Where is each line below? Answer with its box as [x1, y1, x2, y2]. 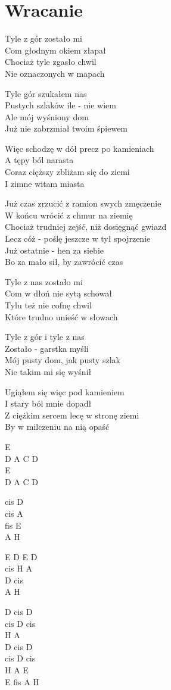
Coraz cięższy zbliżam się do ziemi [5, 166, 130, 178]
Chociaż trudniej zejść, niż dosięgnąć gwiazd [5, 220, 167, 233]
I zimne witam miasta [5, 177, 85, 189]
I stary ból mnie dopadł [5, 397, 92, 410]
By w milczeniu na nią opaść [5, 420, 110, 433]
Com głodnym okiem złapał [5, 43, 106, 56]
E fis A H [5, 675, 39, 688]
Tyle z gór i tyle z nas [5, 330, 85, 343]
